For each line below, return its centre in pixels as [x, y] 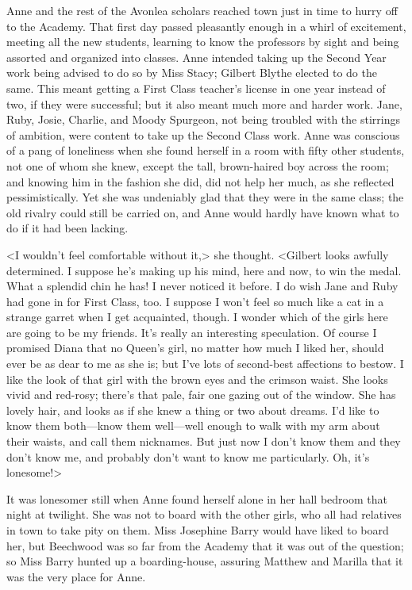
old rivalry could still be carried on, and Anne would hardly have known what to [203, 212]
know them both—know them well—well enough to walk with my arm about [193, 425]
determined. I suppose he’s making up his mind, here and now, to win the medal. [204, 270]
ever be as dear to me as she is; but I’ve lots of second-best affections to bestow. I [205, 364]
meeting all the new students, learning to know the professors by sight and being [203, 42]
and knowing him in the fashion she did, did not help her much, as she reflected [200, 181]
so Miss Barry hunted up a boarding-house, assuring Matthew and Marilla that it [205, 561]
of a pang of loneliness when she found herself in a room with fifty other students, [206, 150]
